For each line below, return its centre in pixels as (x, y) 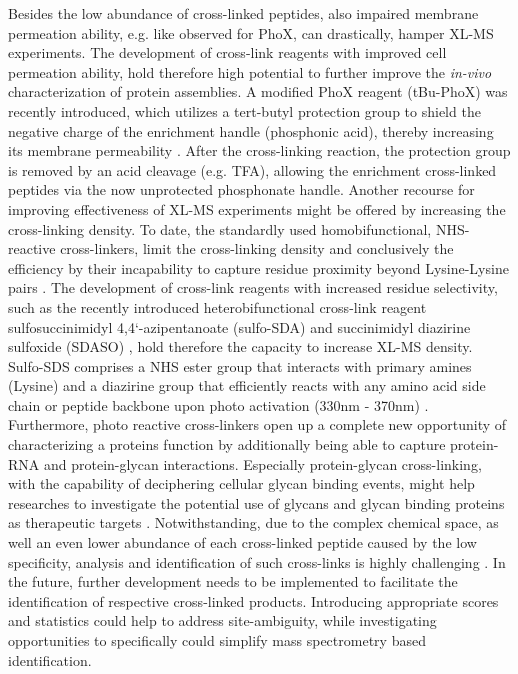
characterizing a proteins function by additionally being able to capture (227, 444)
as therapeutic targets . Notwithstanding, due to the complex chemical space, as (253, 522)
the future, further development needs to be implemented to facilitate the (233, 581)
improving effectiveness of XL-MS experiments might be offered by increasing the (257, 208)
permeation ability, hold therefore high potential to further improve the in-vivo (250, 71)
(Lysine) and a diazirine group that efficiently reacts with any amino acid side (247, 385)
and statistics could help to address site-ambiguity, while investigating (222, 620)
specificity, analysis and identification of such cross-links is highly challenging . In (257, 561)
